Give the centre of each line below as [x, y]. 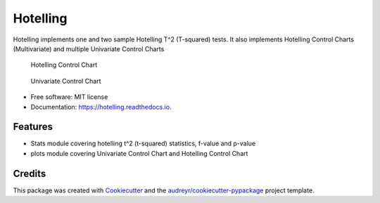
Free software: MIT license [69, 97]
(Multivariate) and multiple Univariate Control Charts [89, 48]
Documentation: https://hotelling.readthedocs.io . [101, 107]
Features [33, 127]
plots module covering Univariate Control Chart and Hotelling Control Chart [139, 153]
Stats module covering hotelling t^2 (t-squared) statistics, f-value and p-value [143, 143]
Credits [30, 173]
